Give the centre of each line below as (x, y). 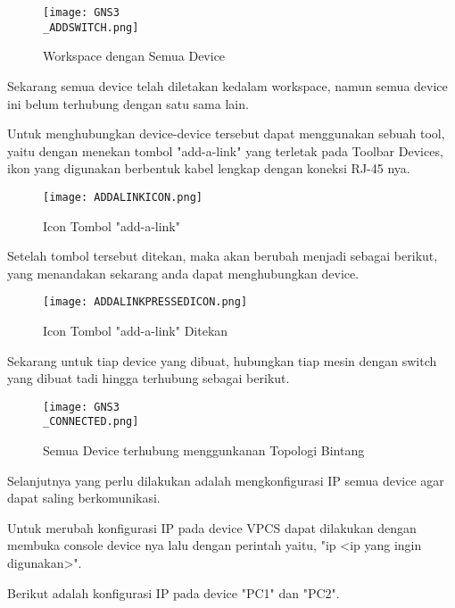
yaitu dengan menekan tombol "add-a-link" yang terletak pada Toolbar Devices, (225, 150)
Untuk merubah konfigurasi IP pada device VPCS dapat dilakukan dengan (212, 527)
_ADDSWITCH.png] (91, 27)
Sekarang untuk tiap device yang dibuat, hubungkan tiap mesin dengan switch (222, 360)
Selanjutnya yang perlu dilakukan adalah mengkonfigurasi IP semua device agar (226, 480)
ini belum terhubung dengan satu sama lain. (128, 103)
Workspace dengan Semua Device (134, 56)
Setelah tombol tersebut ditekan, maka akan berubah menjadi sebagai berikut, (223, 256)
